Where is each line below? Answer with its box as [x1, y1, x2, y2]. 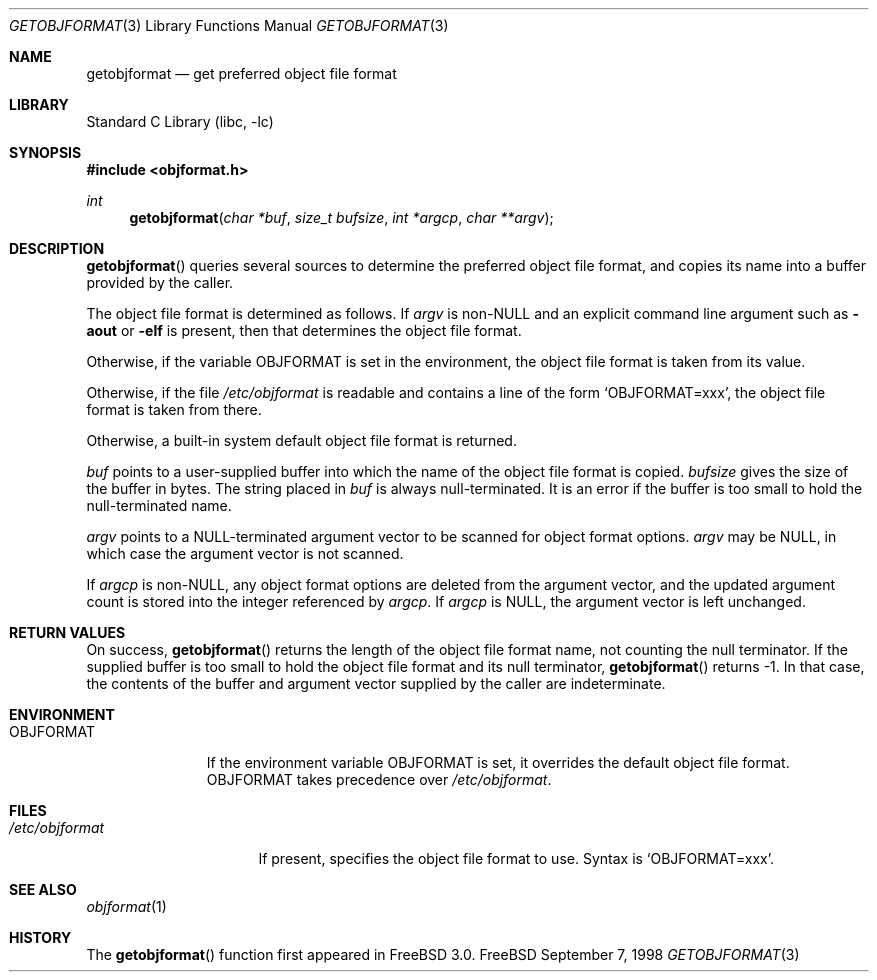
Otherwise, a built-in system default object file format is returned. [86, 432, 517, 449]
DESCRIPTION [9, 240, 105, 257]
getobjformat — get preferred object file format [86, 65, 397, 82]
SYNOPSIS [9, 144, 82, 161]
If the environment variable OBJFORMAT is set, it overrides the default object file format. [206, 754, 790, 771]
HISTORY [9, 929, 72, 946]
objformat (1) [86, 898, 167, 915]
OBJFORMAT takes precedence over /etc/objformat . [206, 771, 552, 788]
